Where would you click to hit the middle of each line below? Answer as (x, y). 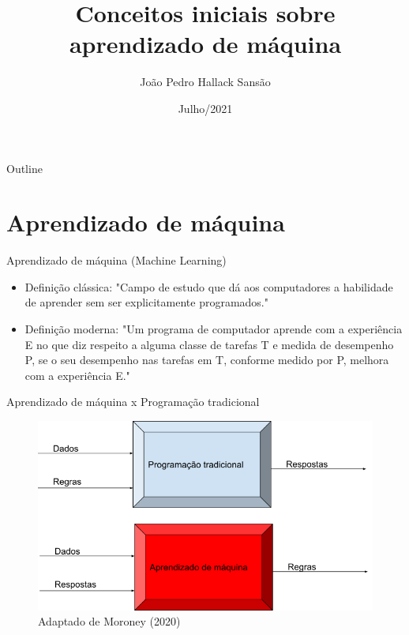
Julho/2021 (205, 108)
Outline (24, 168)
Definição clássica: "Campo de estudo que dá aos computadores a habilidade (209, 286)
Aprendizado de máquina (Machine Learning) (116, 260)
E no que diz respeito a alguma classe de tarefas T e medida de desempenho (209, 344)
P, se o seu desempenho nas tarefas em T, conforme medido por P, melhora (207, 360)
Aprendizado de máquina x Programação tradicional (133, 402)
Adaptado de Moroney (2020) (109, 621)
